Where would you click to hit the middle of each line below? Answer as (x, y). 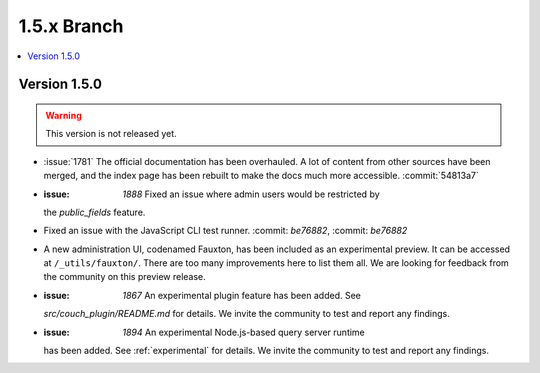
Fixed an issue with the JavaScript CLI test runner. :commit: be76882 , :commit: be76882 (225, 231)
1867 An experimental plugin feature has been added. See (242, 295)
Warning (63, 115)
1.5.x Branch (71, 26)
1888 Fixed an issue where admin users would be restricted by (251, 194)
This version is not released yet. (111, 134)
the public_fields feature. (94, 212)
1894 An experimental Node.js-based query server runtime (243, 332)
